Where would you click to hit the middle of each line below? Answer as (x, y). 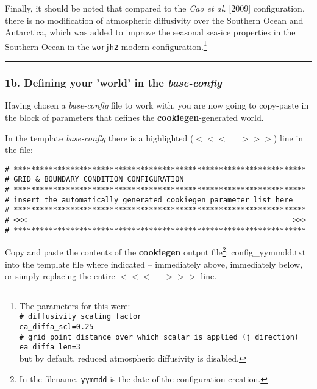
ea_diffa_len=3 (50, 347)
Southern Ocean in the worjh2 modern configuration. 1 (106, 45)
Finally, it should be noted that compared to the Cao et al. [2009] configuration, (155, 8)
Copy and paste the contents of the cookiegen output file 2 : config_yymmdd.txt (155, 251)
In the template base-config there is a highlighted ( (99, 137)
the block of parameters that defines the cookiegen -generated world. (134, 117)
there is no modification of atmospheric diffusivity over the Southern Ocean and (154, 20)
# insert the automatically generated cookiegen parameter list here (149, 200)
